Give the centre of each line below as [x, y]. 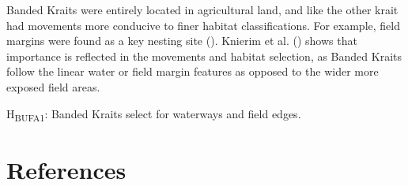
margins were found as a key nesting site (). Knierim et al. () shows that [182, 41]
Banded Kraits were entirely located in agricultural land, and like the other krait [202, 9]
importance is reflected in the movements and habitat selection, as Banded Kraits [204, 56]
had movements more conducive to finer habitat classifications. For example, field [203, 25]
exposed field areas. [53, 86]
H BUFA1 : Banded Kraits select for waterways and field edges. [154, 114]
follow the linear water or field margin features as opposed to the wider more [193, 71]
